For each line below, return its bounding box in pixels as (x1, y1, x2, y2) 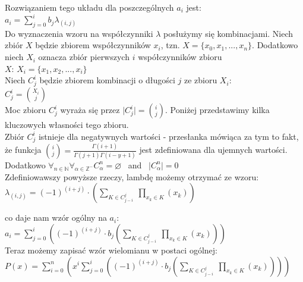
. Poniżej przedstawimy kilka (165, 104, 270, 115)
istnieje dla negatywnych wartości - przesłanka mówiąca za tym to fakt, (38, 130, 299, 142)
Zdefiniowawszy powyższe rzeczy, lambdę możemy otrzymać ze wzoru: (5, 170, 259, 183)
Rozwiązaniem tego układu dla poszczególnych (5, 1, 174, 13)
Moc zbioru (5, 104, 46, 115)
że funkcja (5, 143, 42, 156)
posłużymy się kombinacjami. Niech (163, 27, 293, 39)
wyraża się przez (60, 104, 120, 115)
